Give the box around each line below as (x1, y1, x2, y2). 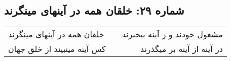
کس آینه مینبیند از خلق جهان (8, 43, 106, 55)
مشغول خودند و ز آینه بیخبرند (122, 28, 223, 40)
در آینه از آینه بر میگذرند (140, 43, 223, 55)
